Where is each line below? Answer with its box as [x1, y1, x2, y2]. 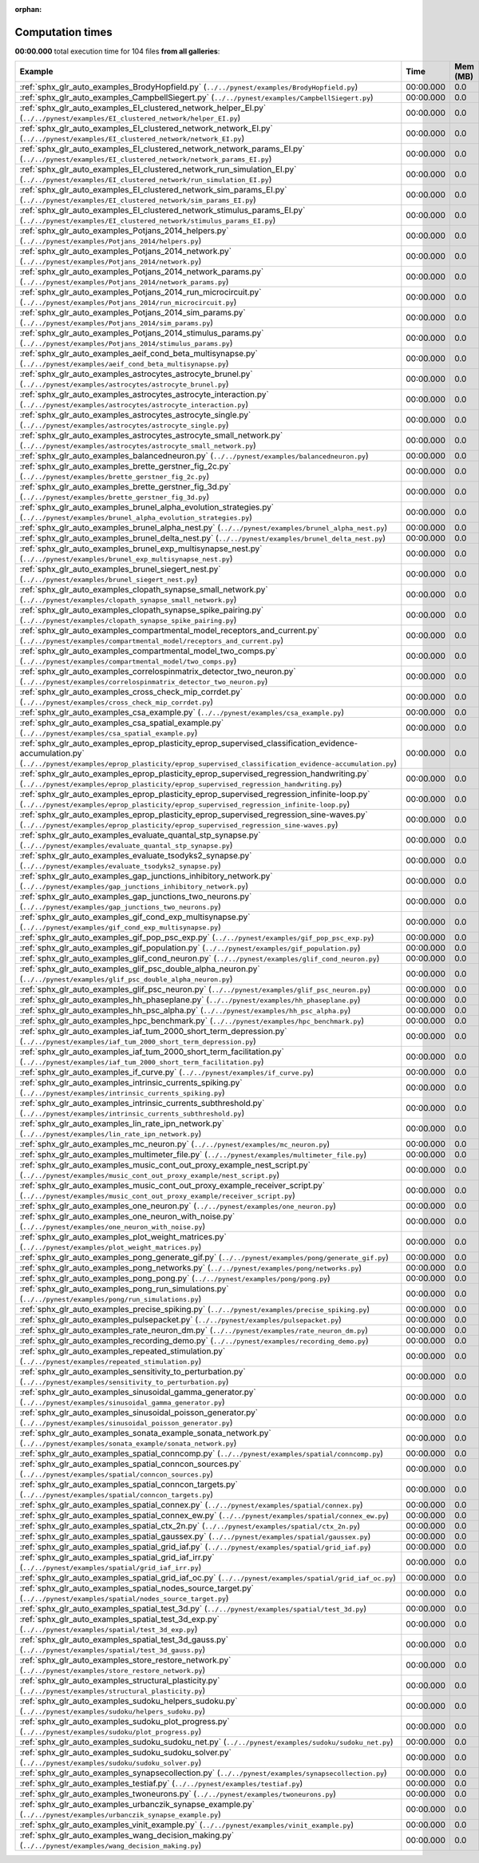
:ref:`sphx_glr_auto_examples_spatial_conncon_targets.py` [19, 1479, 239, 1490]
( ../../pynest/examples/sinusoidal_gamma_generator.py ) [19, 1397, 225, 1408]
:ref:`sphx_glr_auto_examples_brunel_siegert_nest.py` [19, 564, 221, 575]
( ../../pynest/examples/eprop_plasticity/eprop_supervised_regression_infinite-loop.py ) [19, 799, 350, 810]
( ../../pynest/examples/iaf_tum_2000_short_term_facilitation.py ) [19, 1056, 264, 1068]
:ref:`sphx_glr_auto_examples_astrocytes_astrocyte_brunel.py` [19, 368, 253, 379]
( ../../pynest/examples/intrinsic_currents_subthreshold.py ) [19, 1108, 245, 1119]
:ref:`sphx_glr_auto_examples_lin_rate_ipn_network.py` [19, 1118, 225, 1129]
